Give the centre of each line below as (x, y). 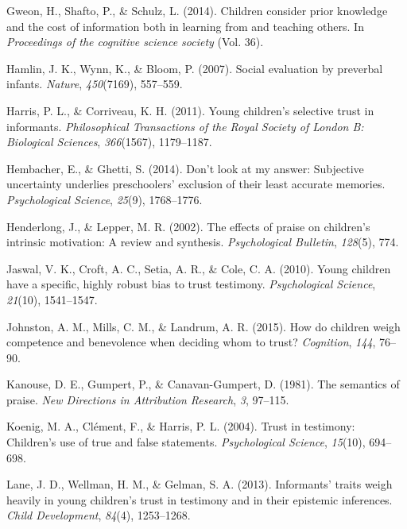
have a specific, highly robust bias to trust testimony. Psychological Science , (191, 284)
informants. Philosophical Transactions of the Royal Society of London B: (185, 126)
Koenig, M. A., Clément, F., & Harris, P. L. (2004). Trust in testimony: (181, 426)
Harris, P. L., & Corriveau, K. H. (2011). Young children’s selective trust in (190, 110)
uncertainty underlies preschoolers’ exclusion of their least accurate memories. (196, 184)
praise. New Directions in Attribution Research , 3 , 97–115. (148, 399)
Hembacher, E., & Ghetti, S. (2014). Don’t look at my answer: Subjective (185, 168)
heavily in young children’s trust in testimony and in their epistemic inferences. (200, 499)
